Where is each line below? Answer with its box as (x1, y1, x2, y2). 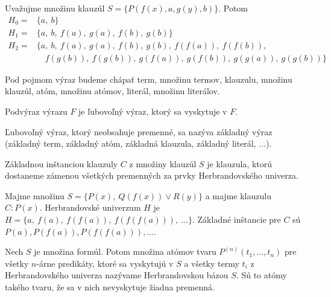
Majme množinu (5, 189, 65, 202)
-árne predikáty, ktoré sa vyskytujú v (36, 257, 174, 269)
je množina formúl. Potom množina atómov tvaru (34, 245, 216, 258)
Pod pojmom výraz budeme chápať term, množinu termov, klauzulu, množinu (5, 72, 292, 85)
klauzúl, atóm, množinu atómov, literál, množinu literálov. (5, 85, 220, 97)
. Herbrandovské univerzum (39, 201, 141, 214)
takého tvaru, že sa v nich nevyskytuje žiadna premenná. (5, 281, 215, 293)
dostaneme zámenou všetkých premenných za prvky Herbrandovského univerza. (5, 169, 298, 182)
